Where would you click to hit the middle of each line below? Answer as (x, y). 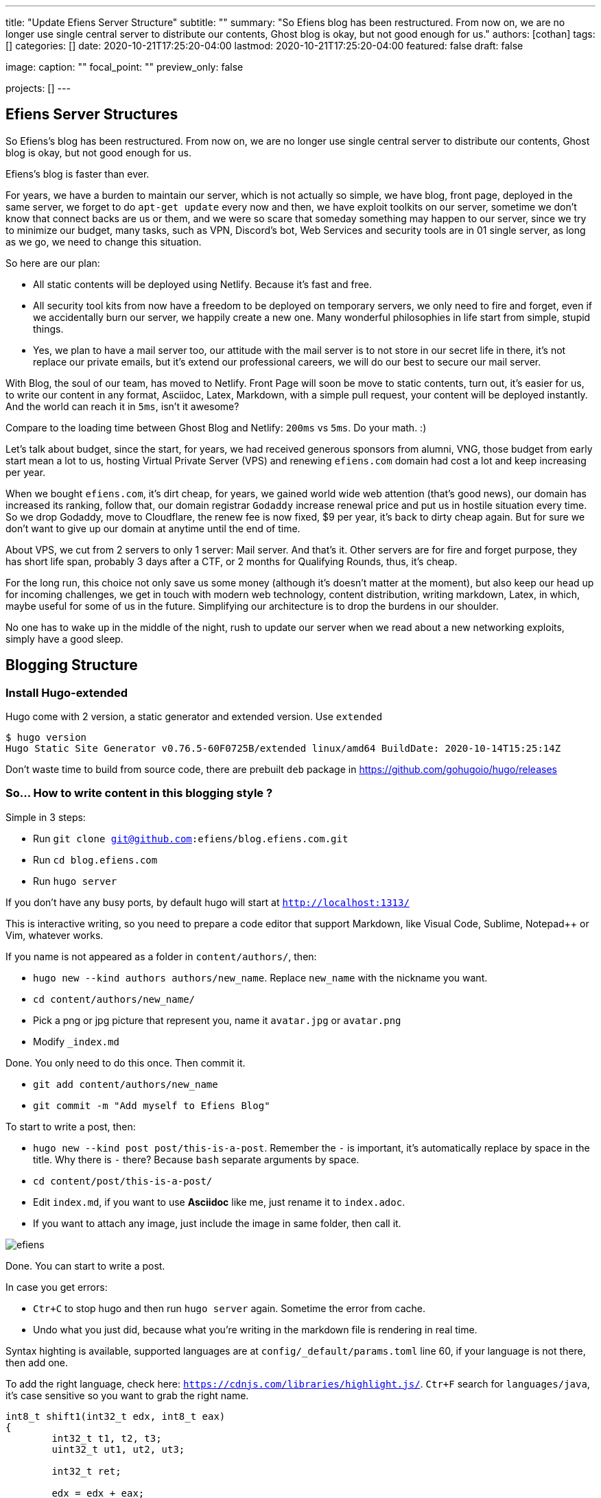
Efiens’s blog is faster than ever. (78, 174)
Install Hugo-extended (67, 692)
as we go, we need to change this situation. (104, 241)
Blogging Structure (72, 665)
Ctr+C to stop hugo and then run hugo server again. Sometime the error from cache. (229, 1308)
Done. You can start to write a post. (85, 1265)
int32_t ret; (86, 1471)
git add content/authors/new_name (126, 1084)
